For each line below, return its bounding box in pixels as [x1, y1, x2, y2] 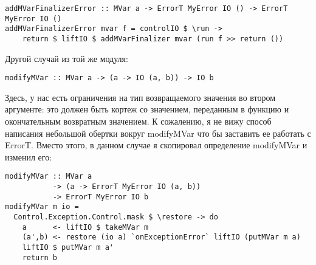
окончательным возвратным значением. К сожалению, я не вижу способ [5, 115, 272, 128]
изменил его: [5, 150, 52, 163]
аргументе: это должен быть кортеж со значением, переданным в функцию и [5, 103, 289, 115]
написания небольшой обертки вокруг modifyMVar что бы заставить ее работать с [5, 126, 311, 139]
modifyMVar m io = [5, 202, 79, 212]
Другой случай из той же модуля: [5, 52, 128, 64]
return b [22, 253, 57, 262]
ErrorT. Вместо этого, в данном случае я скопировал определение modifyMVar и [5, 139, 307, 151]
